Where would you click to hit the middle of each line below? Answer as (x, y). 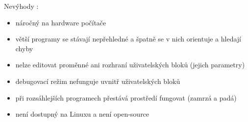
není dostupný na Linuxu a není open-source (82, 114)
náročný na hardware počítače (61, 22)
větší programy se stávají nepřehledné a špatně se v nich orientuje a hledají (128, 39)
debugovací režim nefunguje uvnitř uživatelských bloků (98, 81)
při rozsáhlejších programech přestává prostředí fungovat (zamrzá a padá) (126, 97)
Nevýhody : (21, 6)
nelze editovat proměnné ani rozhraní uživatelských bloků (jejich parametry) (130, 65)
